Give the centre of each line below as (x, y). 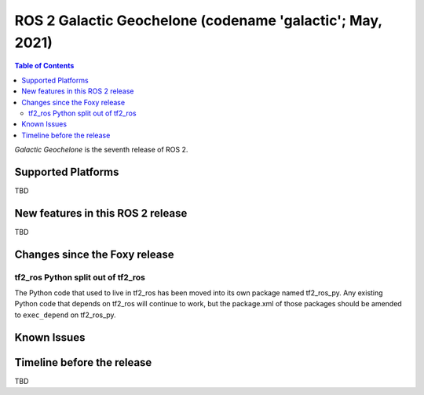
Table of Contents (44, 66)
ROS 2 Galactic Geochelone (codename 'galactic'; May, (198, 20)
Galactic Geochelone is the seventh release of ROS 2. (101, 150)
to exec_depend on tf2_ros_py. (66, 315)
